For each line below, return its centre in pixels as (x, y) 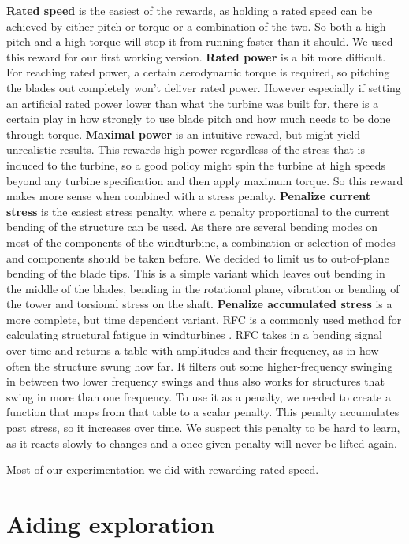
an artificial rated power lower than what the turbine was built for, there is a (193, 103)
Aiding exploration (110, 524)
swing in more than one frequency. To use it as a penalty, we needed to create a (199, 396)
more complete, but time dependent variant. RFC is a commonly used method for (204, 319)
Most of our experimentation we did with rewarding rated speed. (163, 469)
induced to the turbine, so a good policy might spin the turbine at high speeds (196, 164)
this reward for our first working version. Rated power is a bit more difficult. (196, 56)
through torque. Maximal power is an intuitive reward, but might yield (184, 134)
